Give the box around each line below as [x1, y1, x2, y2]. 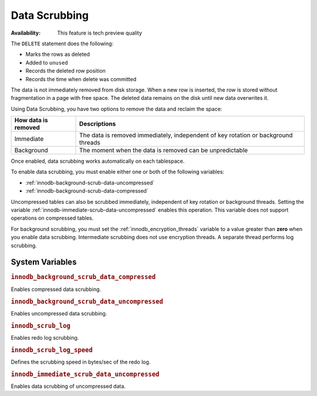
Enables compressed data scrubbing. [11, 286, 102, 293]
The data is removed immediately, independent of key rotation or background [79, 131, 293, 139]
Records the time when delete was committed [25, 75, 137, 82]
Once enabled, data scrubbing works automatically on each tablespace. [11, 157, 185, 165]
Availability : [11, 29, 41, 36]
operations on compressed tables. [11, 214, 94, 222]
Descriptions [79, 120, 116, 128]
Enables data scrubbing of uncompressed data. [11, 382, 126, 390]
